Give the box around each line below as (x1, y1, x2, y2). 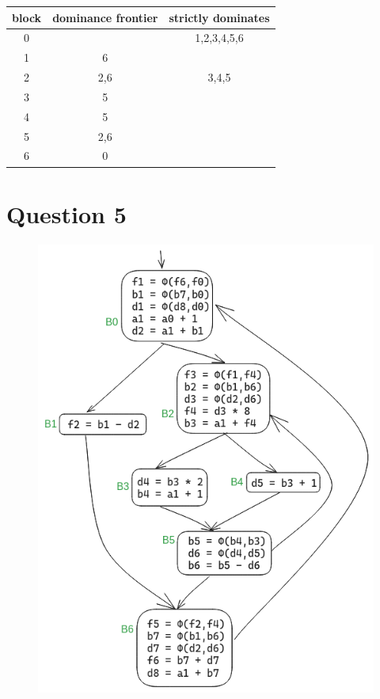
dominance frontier (52, 9, 158, 25)
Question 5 (6, 197, 127, 230)
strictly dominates (169, 9, 270, 25)
